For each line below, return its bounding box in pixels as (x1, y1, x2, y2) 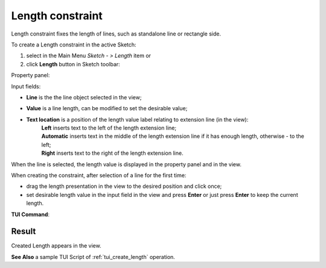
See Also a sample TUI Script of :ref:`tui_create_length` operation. (11, 253, 175, 260)
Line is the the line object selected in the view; (26, 93, 142, 101)
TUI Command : (11, 211, 50, 218)
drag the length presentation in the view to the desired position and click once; (26, 182, 222, 190)
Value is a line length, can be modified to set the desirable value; (26, 105, 188, 112)
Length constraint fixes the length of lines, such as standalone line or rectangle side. (11, 30, 222, 37)
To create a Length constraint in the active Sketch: (11, 41, 136, 48)
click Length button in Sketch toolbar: (26, 60, 120, 67)
